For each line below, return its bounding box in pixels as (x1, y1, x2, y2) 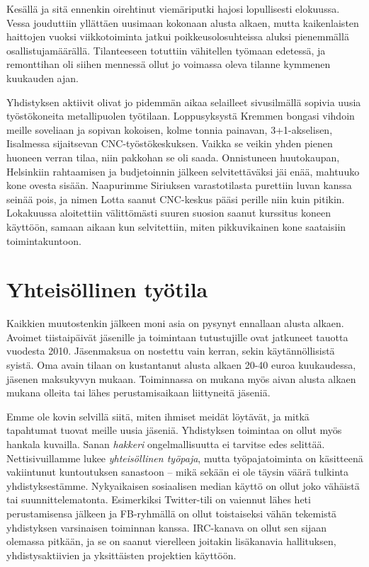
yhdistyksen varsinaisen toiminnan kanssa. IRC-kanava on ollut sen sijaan (6, 520, 327, 534)
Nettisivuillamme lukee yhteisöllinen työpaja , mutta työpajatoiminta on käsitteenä (6, 450, 363, 465)
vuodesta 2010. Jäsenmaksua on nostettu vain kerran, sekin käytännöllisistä (6, 343, 335, 358)
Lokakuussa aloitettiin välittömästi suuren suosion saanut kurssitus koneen (6, 205, 331, 220)
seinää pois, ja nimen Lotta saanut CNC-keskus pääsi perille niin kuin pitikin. (6, 191, 345, 206)
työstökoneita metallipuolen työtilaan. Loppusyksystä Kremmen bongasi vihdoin (6, 108, 355, 123)
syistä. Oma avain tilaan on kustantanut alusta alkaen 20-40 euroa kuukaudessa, (6, 357, 356, 372)
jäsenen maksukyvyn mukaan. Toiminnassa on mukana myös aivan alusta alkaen (6, 371, 356, 386)
